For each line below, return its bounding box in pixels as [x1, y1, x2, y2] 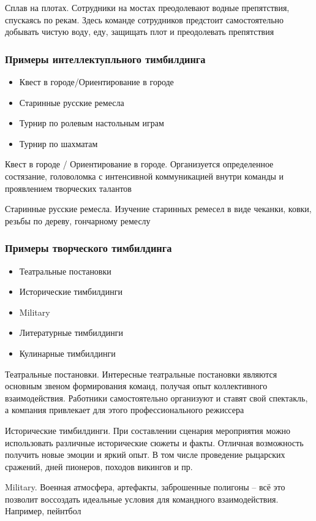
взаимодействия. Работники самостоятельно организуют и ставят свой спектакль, [5, 391, 308, 404]
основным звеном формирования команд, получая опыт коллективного [5, 379, 268, 392]
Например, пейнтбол [5, 504, 81, 517]
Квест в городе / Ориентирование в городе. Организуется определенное [5, 158, 274, 170]
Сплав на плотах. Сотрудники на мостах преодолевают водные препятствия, [5, 1, 290, 13]
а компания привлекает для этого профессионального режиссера [5, 403, 244, 416]
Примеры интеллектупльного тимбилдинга [5, 51, 206, 66]
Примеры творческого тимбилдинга [5, 240, 172, 256]
